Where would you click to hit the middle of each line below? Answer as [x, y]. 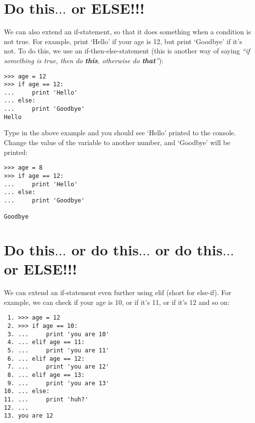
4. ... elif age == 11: [46, 342]
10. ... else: [27, 391]
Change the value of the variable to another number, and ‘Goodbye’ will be [117, 142]
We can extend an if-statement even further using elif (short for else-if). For [118, 292]
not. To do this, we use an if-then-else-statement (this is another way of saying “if [127, 51]
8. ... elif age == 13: [46, 375]
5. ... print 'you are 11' [58, 350]
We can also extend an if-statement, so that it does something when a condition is [127, 32]
